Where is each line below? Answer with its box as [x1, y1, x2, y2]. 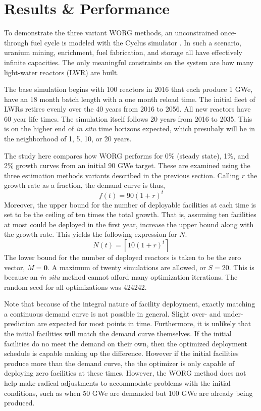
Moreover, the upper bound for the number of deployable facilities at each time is [4, 199, 256, 210]
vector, [4, 262, 25, 272]
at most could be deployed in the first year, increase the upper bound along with [4, 219, 254, 229]
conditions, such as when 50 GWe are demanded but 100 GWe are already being [4, 387, 253, 398]
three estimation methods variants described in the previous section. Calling [4, 170, 240, 180]
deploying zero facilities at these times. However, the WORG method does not [4, 368, 246, 378]
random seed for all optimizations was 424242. [4, 281, 147, 292]
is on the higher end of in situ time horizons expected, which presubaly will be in [4, 123, 255, 134]
